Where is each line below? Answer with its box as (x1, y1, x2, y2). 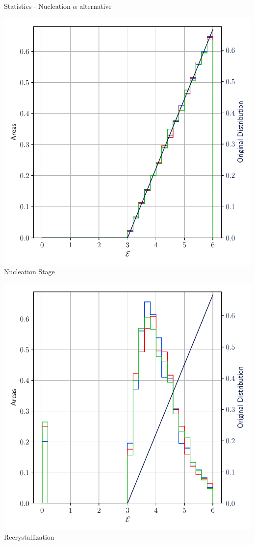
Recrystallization (4, 532, 54, 542)
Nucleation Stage (4, 266, 55, 277)
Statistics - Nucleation (4, 1, 71, 11)
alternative (79, 1, 112, 11)
